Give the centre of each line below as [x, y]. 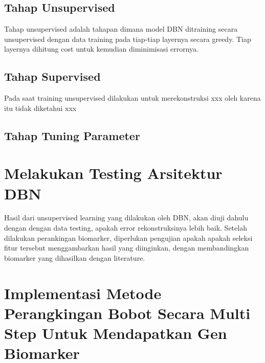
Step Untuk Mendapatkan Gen [116, 333]
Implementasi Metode [83, 293]
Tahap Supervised [52, 76]
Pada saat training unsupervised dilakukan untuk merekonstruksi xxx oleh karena [132, 98]
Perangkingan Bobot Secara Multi [127, 313]
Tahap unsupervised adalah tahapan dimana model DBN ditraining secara [121, 29]
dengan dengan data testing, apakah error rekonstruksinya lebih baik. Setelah [126, 228]
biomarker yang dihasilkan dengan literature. [75, 257]
